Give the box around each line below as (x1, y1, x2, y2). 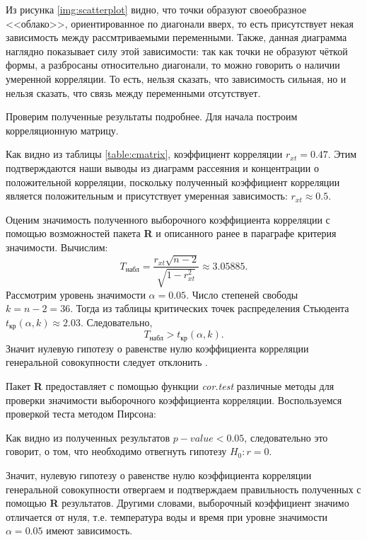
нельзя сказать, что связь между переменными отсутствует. (6, 85, 261, 100)
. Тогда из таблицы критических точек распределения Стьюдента (70, 301, 349, 316)
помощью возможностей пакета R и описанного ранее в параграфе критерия (6, 226, 337, 241)
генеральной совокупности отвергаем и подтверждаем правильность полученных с (6, 481, 361, 496)
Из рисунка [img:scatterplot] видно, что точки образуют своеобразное (6, 2, 307, 16)
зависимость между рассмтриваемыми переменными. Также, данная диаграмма (6, 30, 347, 45)
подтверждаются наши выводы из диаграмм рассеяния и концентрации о (6, 160, 319, 175)
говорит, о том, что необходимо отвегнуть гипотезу (6, 444, 227, 459)
